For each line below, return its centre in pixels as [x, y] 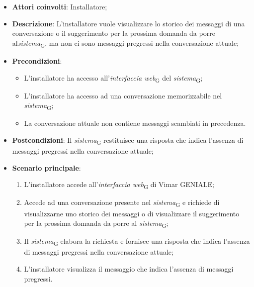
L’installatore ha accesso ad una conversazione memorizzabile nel [123, 95]
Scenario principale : [46, 167]
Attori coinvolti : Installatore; [60, 6]
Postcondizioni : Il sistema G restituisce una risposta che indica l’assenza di [128, 140]
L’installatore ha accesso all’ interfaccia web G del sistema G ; [113, 78]
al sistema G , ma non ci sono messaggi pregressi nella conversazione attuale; [126, 43]
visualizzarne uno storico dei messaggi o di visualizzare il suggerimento [132, 213]
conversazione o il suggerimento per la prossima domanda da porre [114, 33]
